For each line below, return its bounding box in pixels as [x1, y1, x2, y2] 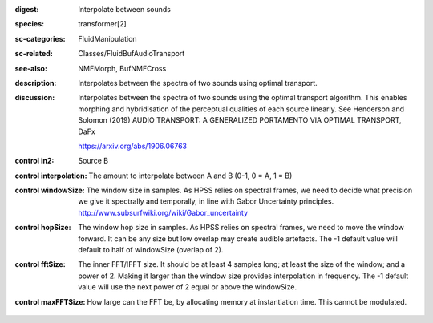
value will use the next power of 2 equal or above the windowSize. [78, 282, 297, 292]
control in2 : [14, 156, 55, 166]
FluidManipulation [78, 34, 137, 43]
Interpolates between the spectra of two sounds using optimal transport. [78, 78, 318, 87]
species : [14, 19, 44, 29]
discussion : [14, 93, 55, 103]
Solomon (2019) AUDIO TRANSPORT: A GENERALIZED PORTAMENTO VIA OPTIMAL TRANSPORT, [78, 115, 402, 125]
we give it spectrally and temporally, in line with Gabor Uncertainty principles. [78, 196, 334, 206]
